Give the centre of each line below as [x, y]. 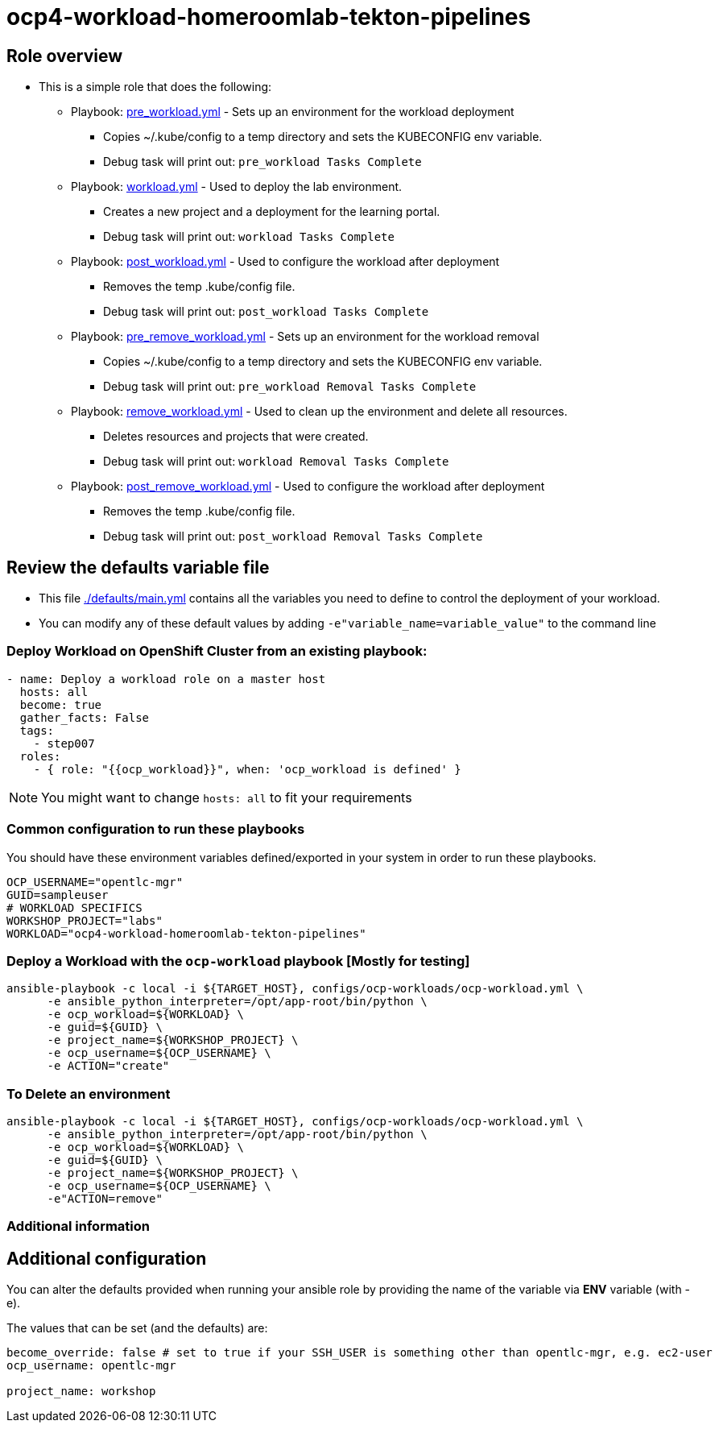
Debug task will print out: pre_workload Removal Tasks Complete [290, 387]
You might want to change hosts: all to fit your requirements [227, 797]
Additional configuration [107, 1258]
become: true [61, 704]
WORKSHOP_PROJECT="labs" [85, 920]
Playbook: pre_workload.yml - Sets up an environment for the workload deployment [293, 112]
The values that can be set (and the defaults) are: [137, 1328]
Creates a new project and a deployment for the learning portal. [272, 212]
